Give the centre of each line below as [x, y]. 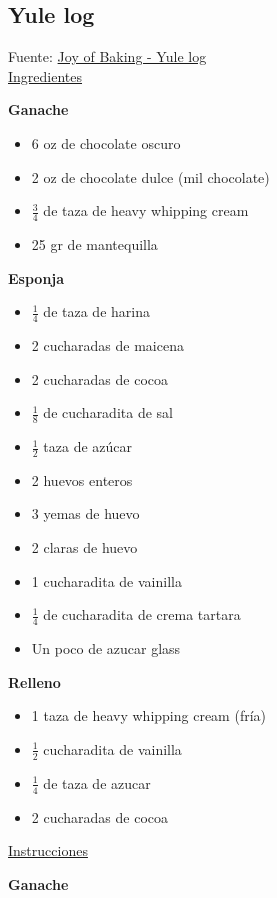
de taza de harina [96, 311]
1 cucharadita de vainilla [106, 580]
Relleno [34, 681]
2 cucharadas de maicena [107, 345]
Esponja [36, 277]
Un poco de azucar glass [106, 648]
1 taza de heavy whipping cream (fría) [148, 715]
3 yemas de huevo [85, 513]
